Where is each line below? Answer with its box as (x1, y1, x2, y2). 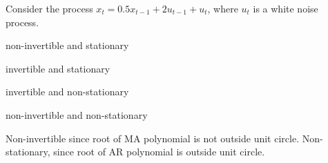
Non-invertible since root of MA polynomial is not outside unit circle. (6, 131, 300, 145)
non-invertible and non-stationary (6, 107, 148, 122)
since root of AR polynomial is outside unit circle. (53, 144, 265, 159)
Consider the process (6, 1, 93, 15)
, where (207, 1, 238, 15)
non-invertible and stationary (6, 38, 129, 52)
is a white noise (253, 1, 318, 15)
